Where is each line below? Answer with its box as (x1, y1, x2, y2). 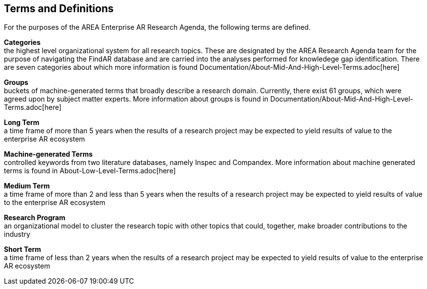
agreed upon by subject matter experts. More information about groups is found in (4, 95, 268, 103)
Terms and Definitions (4, 2, 114, 15)
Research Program (4, 213, 65, 222)
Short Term (4, 245, 41, 254)
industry (4, 230, 30, 239)
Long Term (4, 118, 40, 127)
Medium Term (4, 182, 50, 190)
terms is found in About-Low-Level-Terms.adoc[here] (4, 166, 176, 175)
